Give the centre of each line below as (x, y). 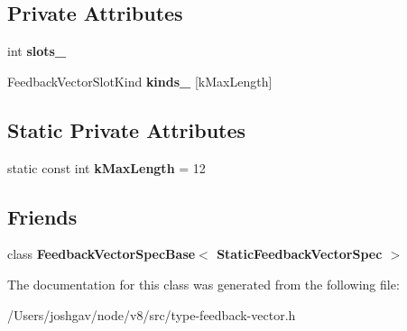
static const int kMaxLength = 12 (106, 167)
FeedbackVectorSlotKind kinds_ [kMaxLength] (140, 81)
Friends (42, 216)
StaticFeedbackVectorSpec (300, 254)
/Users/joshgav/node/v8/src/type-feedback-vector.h (152, 314)
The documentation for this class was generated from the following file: (203, 284)
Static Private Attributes (127, 129)
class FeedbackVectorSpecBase (102, 254)
